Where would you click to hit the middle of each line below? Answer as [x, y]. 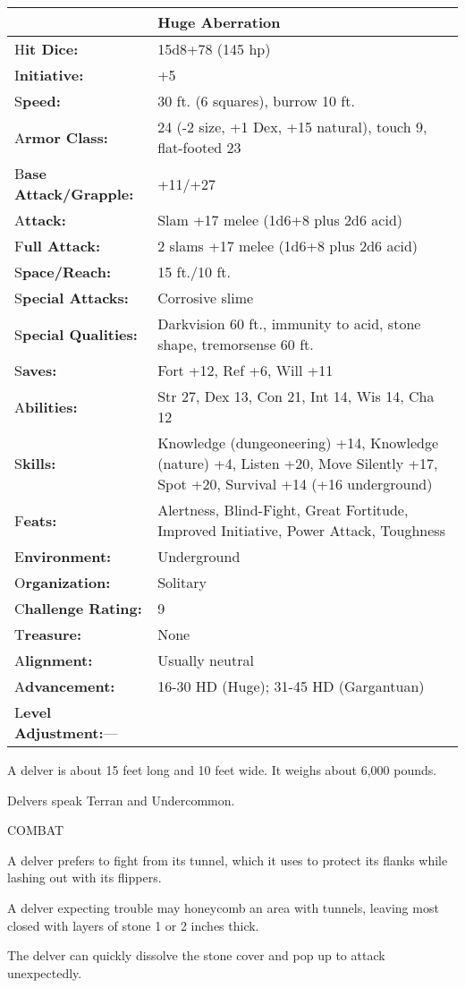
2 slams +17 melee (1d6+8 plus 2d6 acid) [288, 246]
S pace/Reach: [63, 272]
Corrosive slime [206, 298]
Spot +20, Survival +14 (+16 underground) [295, 484]
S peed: [38, 101]
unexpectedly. [45, 972]
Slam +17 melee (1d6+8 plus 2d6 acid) [280, 220]
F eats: [36, 520]
